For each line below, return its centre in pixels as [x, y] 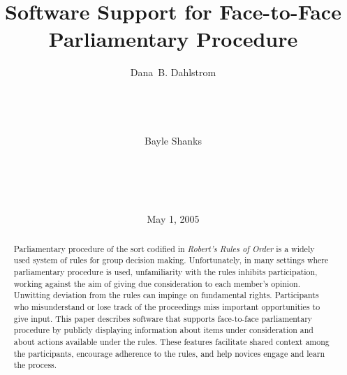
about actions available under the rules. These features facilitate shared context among [171, 341]
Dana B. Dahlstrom [173, 72]
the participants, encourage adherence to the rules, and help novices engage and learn [169, 353]
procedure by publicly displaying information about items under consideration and [163, 330]
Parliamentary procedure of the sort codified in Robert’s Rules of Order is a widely [164, 248]
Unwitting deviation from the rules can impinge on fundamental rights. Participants [166, 295]
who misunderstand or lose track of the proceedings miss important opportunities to [167, 306]
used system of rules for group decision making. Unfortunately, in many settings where [171, 260]
